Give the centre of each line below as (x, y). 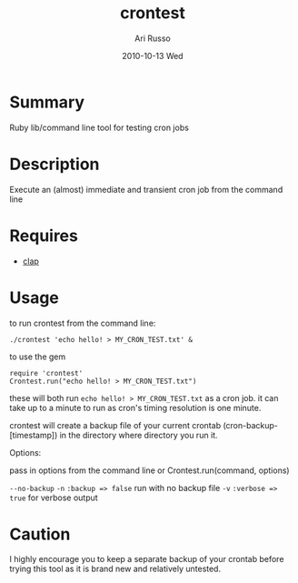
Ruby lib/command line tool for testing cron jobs (99, 127)
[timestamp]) (34, 435)
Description (55, 164)
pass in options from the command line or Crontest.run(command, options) (149, 470)
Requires (44, 236)
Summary (47, 102)
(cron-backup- (250, 425)
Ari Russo (153, 38)
